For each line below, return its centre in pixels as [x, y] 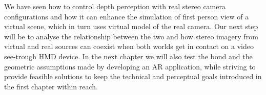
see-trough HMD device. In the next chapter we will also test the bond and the [128, 56]
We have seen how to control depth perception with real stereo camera [115, 6]
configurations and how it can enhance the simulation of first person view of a [127, 16]
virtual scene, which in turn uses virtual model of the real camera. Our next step [131, 26]
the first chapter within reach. [51, 86]
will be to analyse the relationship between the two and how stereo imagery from [131, 36]
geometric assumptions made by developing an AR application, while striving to [130, 66]
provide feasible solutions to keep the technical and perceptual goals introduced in [133, 76]
